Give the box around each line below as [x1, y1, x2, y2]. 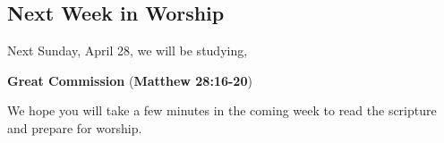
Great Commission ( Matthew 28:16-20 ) [7, 71, 252, 89]
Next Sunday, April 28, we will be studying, [7, 41, 248, 60]
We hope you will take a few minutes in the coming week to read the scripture [7, 101, 437, 120]
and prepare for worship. [7, 118, 142, 137]
